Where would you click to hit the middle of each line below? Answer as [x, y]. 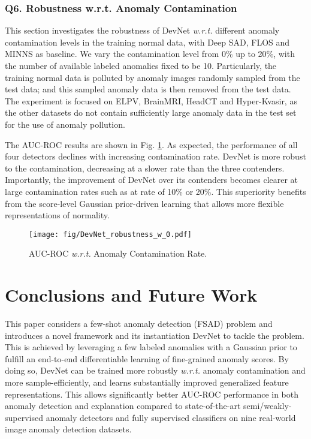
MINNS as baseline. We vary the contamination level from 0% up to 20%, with [150, 54]
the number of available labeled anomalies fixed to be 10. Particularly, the [141, 65]
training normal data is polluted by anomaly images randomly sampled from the [153, 77]
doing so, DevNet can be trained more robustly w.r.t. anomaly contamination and [155, 370]
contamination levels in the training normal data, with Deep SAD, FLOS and [147, 42]
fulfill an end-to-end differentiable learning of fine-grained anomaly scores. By [147, 358]
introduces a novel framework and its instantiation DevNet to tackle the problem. [155, 335]
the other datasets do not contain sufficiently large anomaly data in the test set [151, 112]
